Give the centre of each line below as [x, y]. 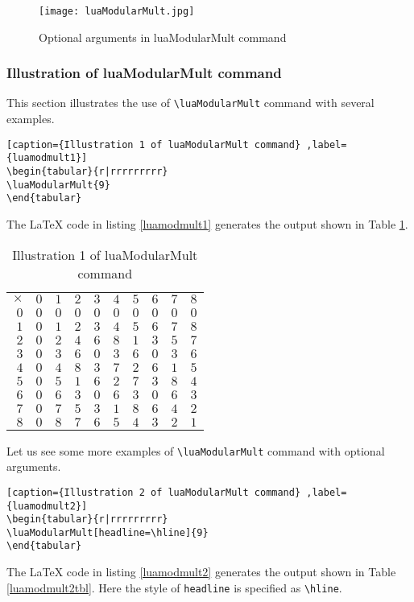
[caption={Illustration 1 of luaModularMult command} [154, 144]
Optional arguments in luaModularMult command [163, 37]
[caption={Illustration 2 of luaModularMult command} [154, 492]
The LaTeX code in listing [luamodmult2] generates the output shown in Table [201, 572]
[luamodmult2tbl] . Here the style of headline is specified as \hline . [174, 587]
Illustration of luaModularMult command [144, 73]
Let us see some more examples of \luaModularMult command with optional [196, 450]
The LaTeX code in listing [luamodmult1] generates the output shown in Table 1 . [207, 224]
